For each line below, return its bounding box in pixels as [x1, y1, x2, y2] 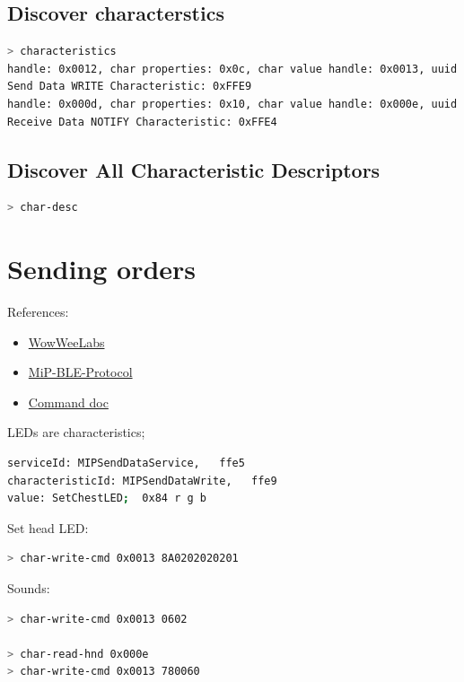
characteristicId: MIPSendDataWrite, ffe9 [7, 474, 277, 487]
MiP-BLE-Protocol [28, 363, 133, 381]
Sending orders [7, 250, 197, 287]
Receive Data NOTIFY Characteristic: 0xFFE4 [7, 115, 277, 128]
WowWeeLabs [28, 332, 105, 351]
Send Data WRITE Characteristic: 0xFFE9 [7, 80, 252, 93]
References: [7, 302, 69, 321]
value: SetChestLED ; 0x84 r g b [7, 492, 206, 505]
